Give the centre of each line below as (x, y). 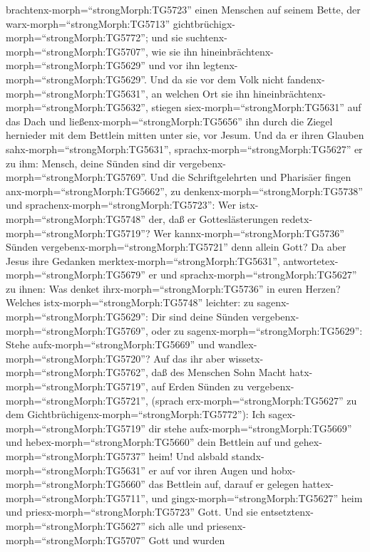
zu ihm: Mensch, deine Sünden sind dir (91, 163)
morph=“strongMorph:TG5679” (76, 275)
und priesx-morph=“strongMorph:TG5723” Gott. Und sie (132, 512)
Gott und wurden (187, 540)
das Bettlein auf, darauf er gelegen (224, 484)
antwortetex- (311, 260)
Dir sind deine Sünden (200, 317)
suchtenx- (206, 37)
